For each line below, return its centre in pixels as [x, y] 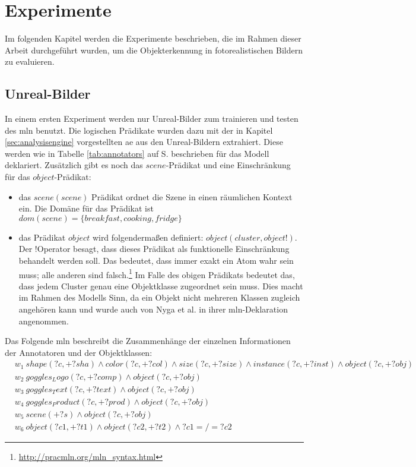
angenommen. [44, 321]
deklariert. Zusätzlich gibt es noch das [74, 165]
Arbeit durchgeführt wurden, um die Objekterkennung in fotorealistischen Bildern [154, 50]
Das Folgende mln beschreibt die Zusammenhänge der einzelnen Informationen [148, 341]
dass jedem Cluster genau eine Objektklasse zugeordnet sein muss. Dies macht [161, 285]
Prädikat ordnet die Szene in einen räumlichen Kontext [192, 196]
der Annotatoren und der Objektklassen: [79, 352]
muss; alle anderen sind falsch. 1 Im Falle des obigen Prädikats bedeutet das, [157, 273]
